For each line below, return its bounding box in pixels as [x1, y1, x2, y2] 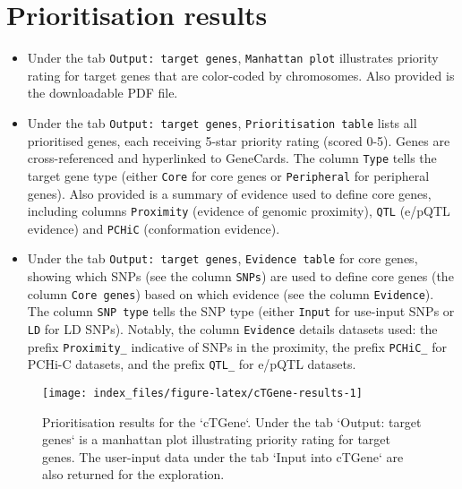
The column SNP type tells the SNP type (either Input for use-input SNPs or [27, 302, 455, 321]
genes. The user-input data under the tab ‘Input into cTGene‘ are [42, 447, 404, 466]
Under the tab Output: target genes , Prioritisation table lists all [27, 113, 417, 132]
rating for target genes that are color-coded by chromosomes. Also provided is [27, 65, 455, 84]
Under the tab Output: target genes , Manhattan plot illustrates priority [27, 48, 439, 67]
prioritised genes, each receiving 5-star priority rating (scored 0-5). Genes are [27, 131, 450, 150]
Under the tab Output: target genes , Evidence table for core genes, [27, 249, 418, 268]
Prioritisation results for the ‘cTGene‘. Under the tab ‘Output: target [42, 412, 422, 431]
